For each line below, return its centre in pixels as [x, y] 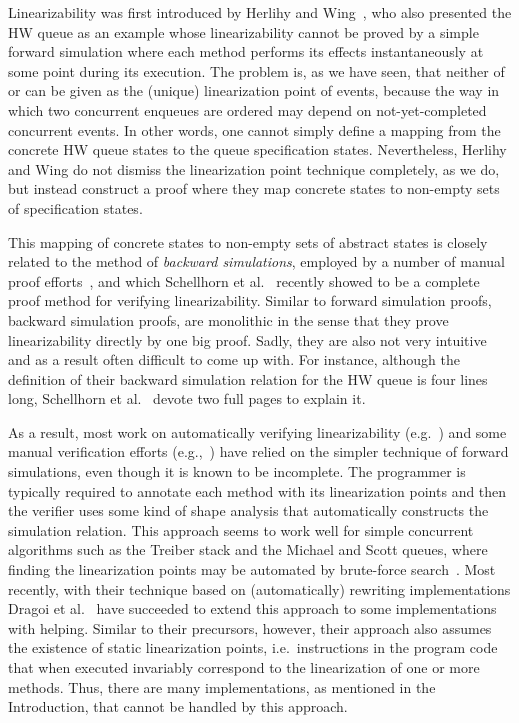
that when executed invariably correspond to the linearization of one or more [244, 667]
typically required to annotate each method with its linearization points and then [257, 490]
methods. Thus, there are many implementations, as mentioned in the [222, 686]
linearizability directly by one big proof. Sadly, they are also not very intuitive [247, 339]
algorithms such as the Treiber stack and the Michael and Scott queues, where [248, 549]
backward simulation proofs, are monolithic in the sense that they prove [228, 319]
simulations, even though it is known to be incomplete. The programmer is [237, 471]
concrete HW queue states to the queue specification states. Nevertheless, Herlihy [257, 149]
